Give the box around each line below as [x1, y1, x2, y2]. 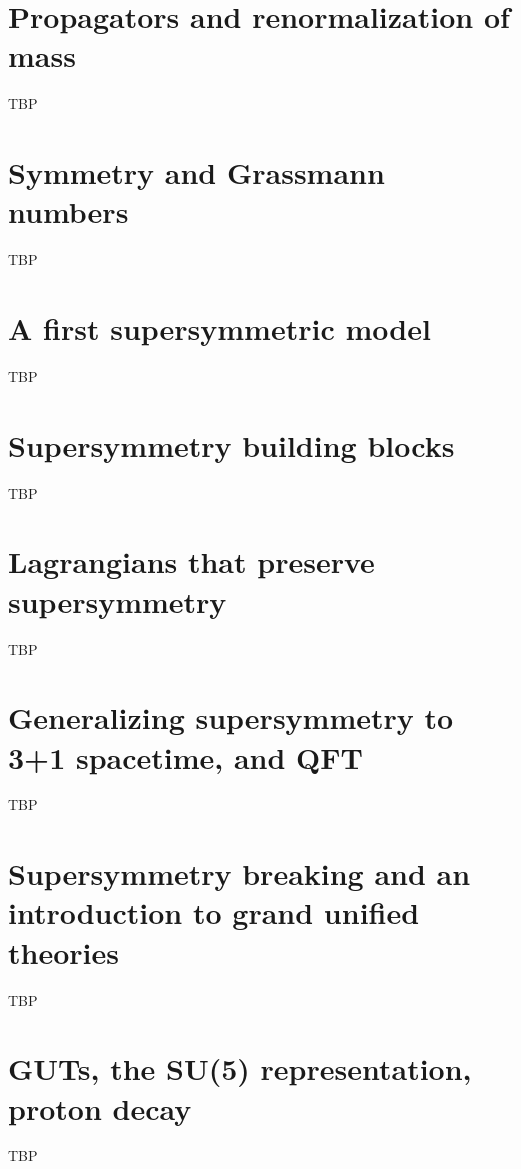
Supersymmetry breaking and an [8, 853, 471, 894]
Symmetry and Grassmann [8, 152, 385, 193]
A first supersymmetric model [8, 308, 431, 348]
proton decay [8, 1087, 192, 1128]
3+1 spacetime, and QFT [8, 736, 363, 777]
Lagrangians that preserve [8, 541, 375, 582]
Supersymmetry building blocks [8, 424, 455, 465]
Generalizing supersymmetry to [8, 697, 454, 738]
